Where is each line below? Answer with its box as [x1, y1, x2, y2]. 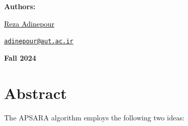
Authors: [4, 1, 36, 11]
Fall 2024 [4, 52, 37, 63]
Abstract [4, 82, 67, 103]
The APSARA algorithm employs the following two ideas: [4, 112, 185, 122]
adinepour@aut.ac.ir [4, 38, 74, 45]
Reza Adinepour [4, 18, 55, 29]
